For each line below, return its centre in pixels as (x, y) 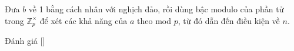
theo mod (154, 20)
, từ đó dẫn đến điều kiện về (229, 20)
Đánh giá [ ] (25, 41)
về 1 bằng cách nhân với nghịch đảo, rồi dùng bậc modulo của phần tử (156, 9)
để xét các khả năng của (83, 20)
